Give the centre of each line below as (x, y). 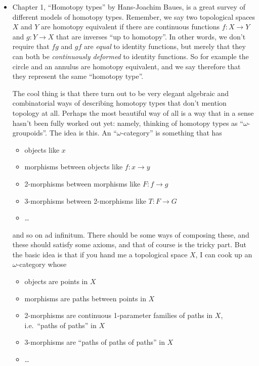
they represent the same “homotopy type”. (78, 76)
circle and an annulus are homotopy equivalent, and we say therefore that (126, 66)
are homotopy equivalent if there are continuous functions (131, 27)
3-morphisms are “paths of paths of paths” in (95, 342)
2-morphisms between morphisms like (82, 183)
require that (31, 46)
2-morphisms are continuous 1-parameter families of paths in (119, 315)
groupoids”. (30, 133)
